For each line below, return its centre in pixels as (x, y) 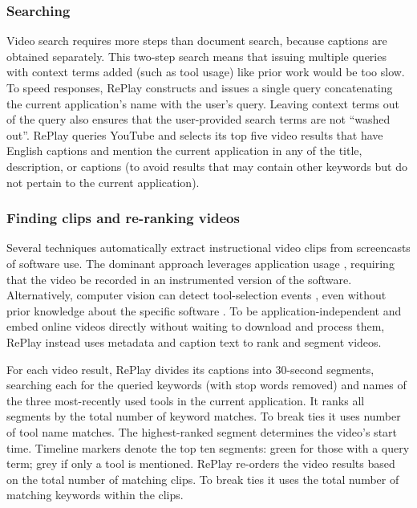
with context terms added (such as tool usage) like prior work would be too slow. (206, 72)
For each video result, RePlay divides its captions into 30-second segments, (190, 369)
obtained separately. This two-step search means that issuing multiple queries (196, 56)
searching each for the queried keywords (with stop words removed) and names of (206, 385)
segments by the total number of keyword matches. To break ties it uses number (204, 416)
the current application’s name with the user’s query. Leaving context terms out (203, 103)
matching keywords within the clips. (95, 495)
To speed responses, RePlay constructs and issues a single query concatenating (200, 87)
